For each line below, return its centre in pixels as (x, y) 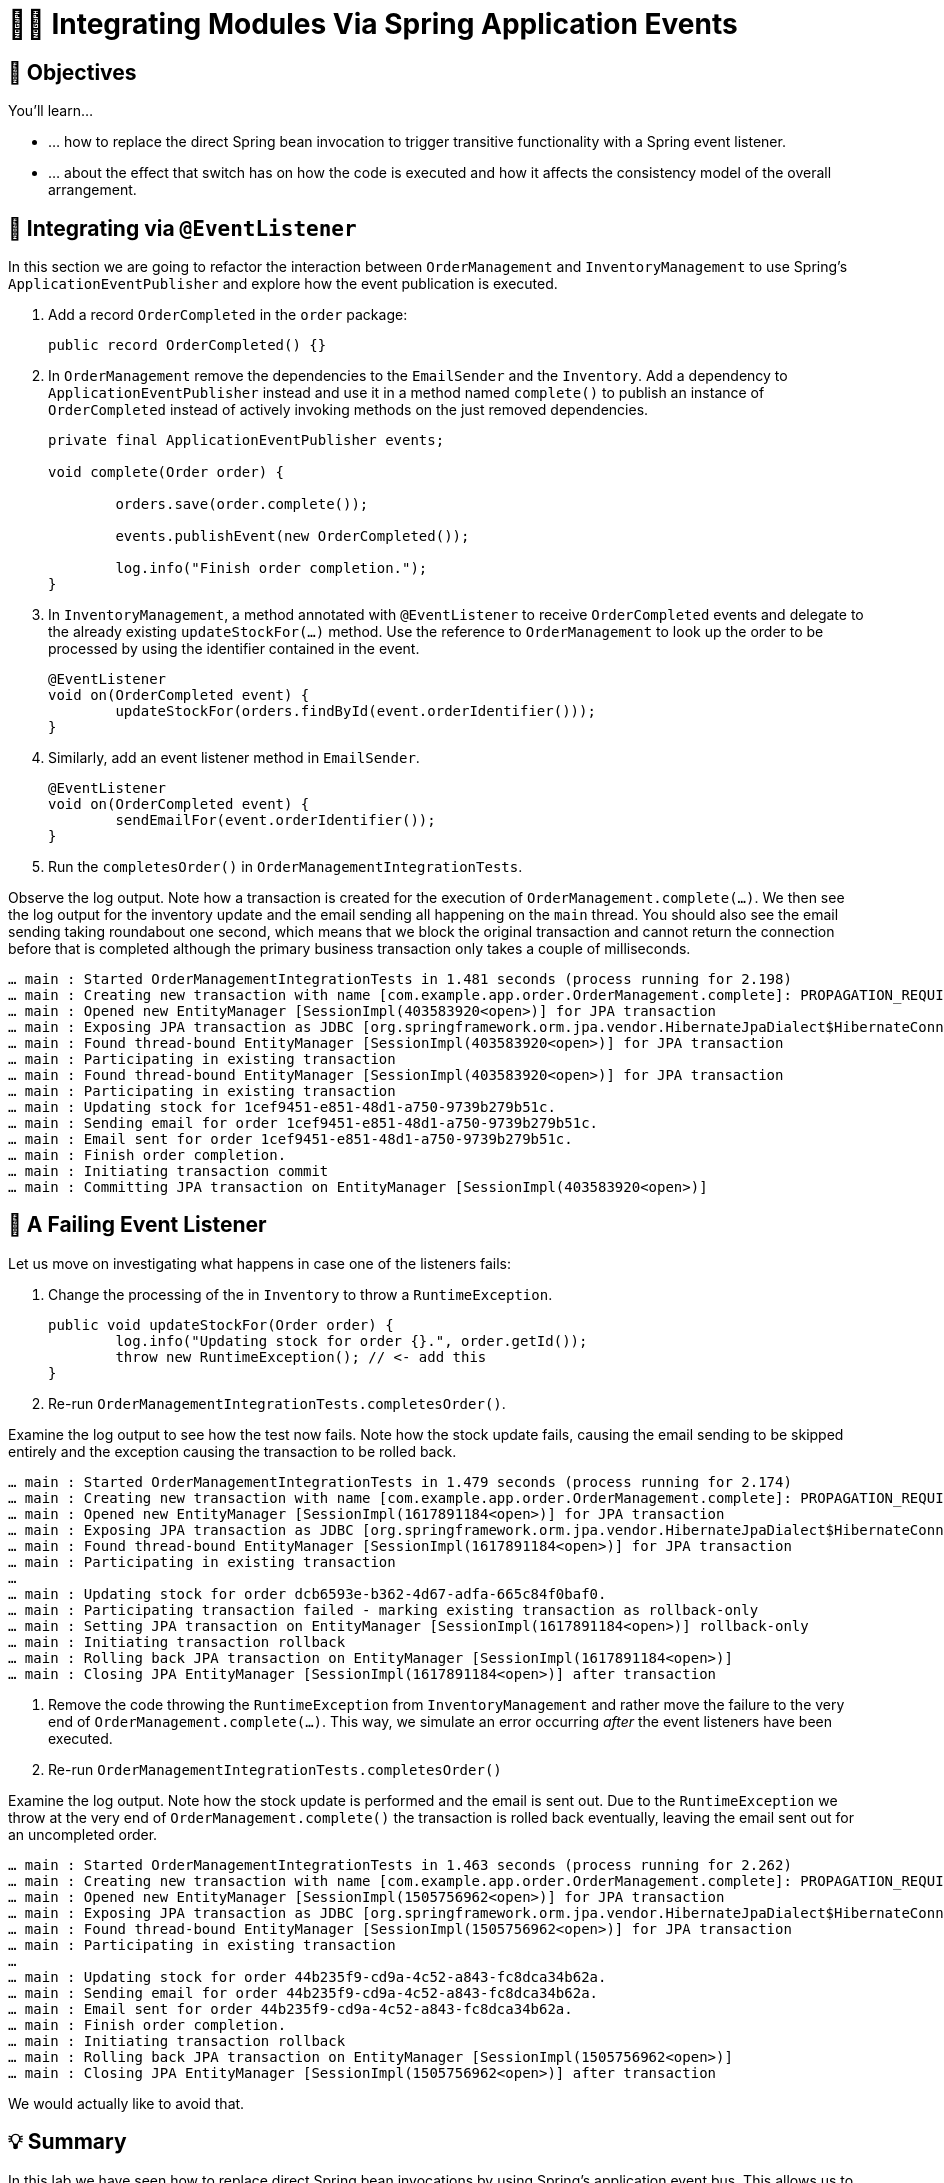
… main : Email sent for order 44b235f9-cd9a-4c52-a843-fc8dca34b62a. (290, 2008)
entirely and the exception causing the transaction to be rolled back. (232, 1451)
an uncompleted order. (83, 1834)
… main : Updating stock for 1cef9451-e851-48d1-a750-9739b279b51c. (282, 1107)
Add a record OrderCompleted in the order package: (228, 315)
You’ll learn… (51, 111)
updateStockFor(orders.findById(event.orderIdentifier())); (355, 711)
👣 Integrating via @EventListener (182, 228)
